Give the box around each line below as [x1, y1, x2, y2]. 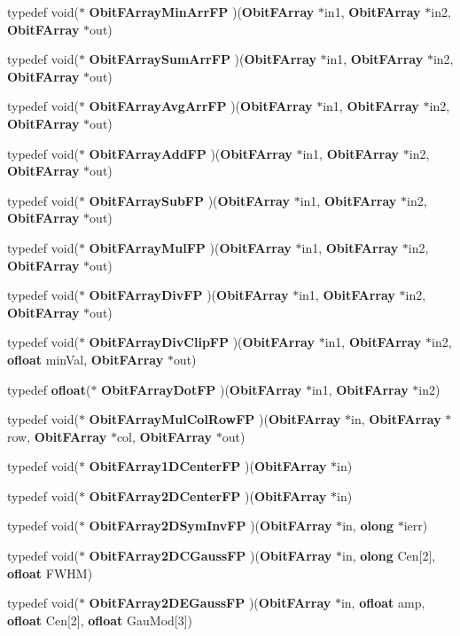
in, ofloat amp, [340, 593, 425, 612]
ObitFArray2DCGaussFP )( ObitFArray [89, 546, 332, 565]
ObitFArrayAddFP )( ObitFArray [89, 144, 292, 162]
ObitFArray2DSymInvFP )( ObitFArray [89, 516, 332, 535]
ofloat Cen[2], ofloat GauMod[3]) [7, 610, 193, 629]
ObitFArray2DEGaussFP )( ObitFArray [89, 593, 331, 612]
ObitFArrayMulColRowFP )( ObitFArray [89, 410, 341, 428]
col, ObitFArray [116, 427, 212, 445]
